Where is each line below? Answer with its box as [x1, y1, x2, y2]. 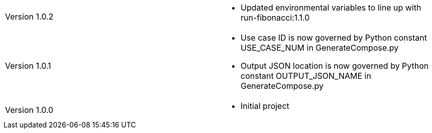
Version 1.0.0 [5, 105, 54, 115]
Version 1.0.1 [5, 61, 51, 71]
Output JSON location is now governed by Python [241, 61, 429, 71]
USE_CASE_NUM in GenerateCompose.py [241, 43, 399, 53]
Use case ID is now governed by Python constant [241, 33, 427, 43]
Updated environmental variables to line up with [241, 3, 421, 13]
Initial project [241, 101, 289, 111]
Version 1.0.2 [5, 12, 54, 22]
